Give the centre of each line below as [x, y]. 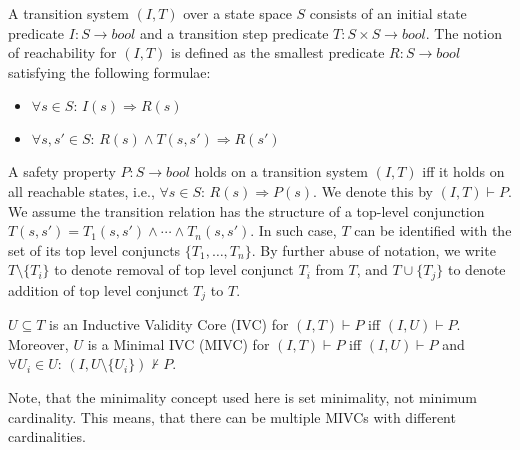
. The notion [463, 32]
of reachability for [62, 52]
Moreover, [38, 343]
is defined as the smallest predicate [277, 52]
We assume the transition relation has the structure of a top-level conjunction [246, 210]
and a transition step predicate [234, 32]
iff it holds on [463, 171]
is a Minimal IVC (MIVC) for [178, 343]
